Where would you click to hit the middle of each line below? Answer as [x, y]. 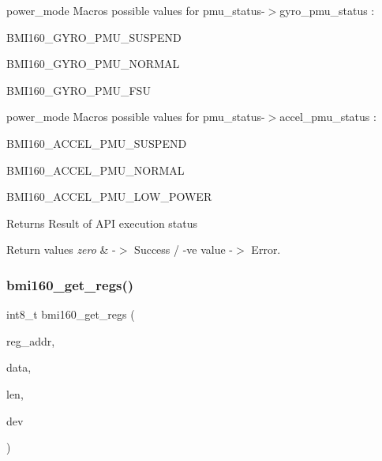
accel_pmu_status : [328, 117]
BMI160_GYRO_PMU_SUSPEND [94, 37]
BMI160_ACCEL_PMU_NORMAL [95, 170]
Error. [266, 249]
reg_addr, [31, 340]
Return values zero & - [61, 249]
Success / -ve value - [184, 249]
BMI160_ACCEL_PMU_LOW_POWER [109, 196]
